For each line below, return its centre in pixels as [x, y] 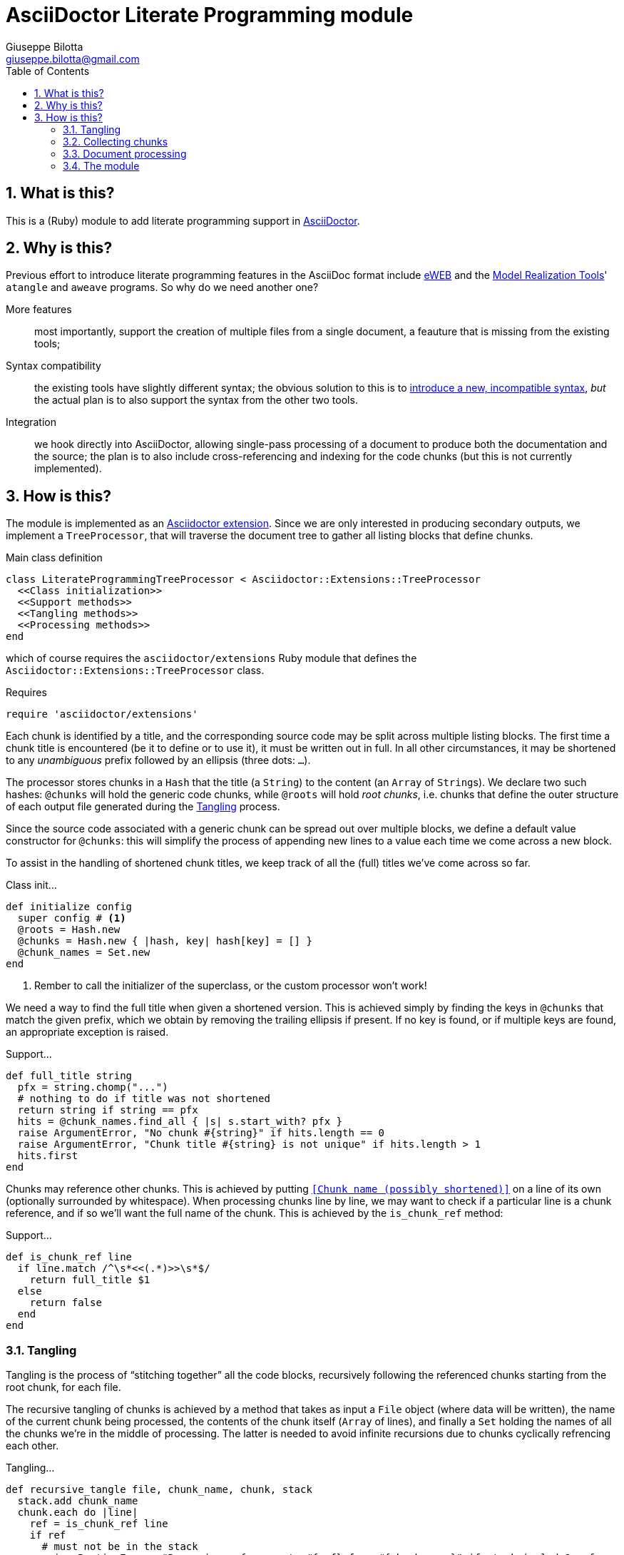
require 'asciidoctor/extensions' [102, 714]
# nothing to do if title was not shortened [144, 1099]
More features [39, 310]
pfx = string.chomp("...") [93, 1087]
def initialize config [69, 907]
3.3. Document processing [125, 153]
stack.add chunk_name [78, 1501]
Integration [31, 422]
